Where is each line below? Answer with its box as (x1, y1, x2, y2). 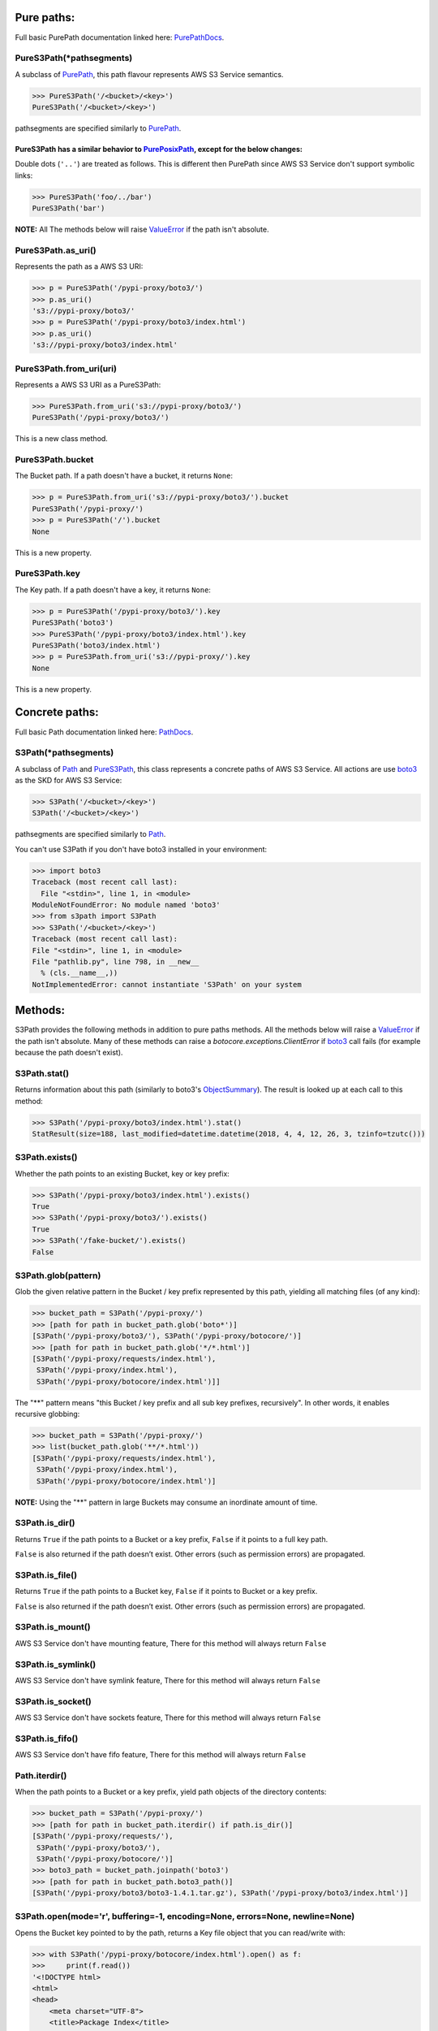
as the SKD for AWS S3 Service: (15, 776, 122, 786)
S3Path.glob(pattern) (15, 1270, 101, 1281)
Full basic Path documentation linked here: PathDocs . (15, 727, 194, 737)
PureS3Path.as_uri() (15, 245, 97, 256)
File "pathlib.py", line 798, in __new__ (32, 957, 200, 966)
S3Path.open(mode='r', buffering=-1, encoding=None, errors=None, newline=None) (15, 1911, 355, 1922)
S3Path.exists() (15, 1152, 78, 1163)
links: (15, 171, 33, 180)
